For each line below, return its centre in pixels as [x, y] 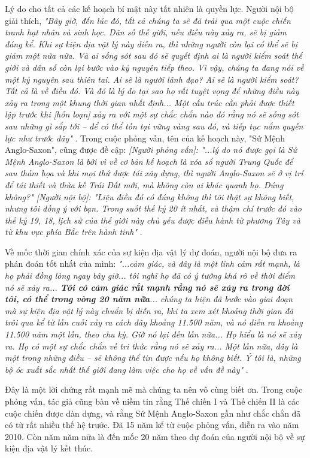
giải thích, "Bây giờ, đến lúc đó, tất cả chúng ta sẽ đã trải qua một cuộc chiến [148, 20]
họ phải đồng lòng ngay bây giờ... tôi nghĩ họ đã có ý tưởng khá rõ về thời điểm [150, 275]
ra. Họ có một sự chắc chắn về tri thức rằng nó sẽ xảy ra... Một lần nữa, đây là [151, 346]
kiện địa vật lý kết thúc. [49, 448]
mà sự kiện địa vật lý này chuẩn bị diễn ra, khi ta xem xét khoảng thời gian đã [149, 310]
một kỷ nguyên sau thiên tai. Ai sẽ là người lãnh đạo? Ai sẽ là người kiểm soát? [152, 79]
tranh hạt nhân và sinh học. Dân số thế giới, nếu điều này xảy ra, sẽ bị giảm [146, 32]
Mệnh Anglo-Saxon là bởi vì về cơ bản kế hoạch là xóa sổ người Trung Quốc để [149, 161]
